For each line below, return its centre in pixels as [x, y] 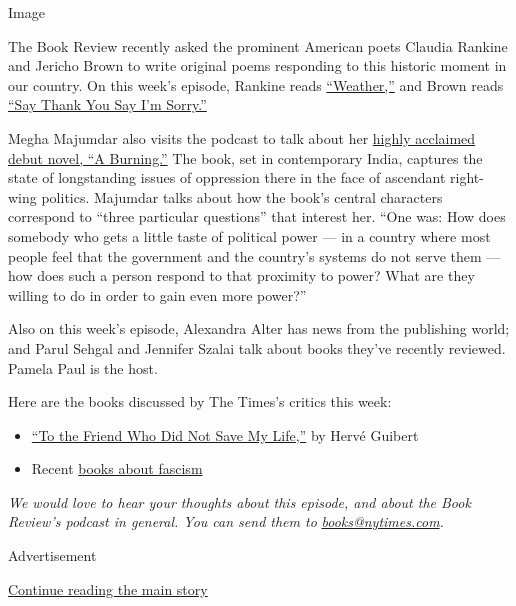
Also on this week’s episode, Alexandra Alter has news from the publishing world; [259, 328]
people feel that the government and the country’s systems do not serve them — [254, 255]
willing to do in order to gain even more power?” [157, 294]
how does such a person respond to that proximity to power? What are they [241, 275]
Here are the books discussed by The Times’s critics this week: [200, 401]
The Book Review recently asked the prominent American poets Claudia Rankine [258, 45]
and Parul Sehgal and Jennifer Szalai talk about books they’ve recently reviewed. [257, 347]
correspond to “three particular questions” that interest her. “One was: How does [257, 216]
